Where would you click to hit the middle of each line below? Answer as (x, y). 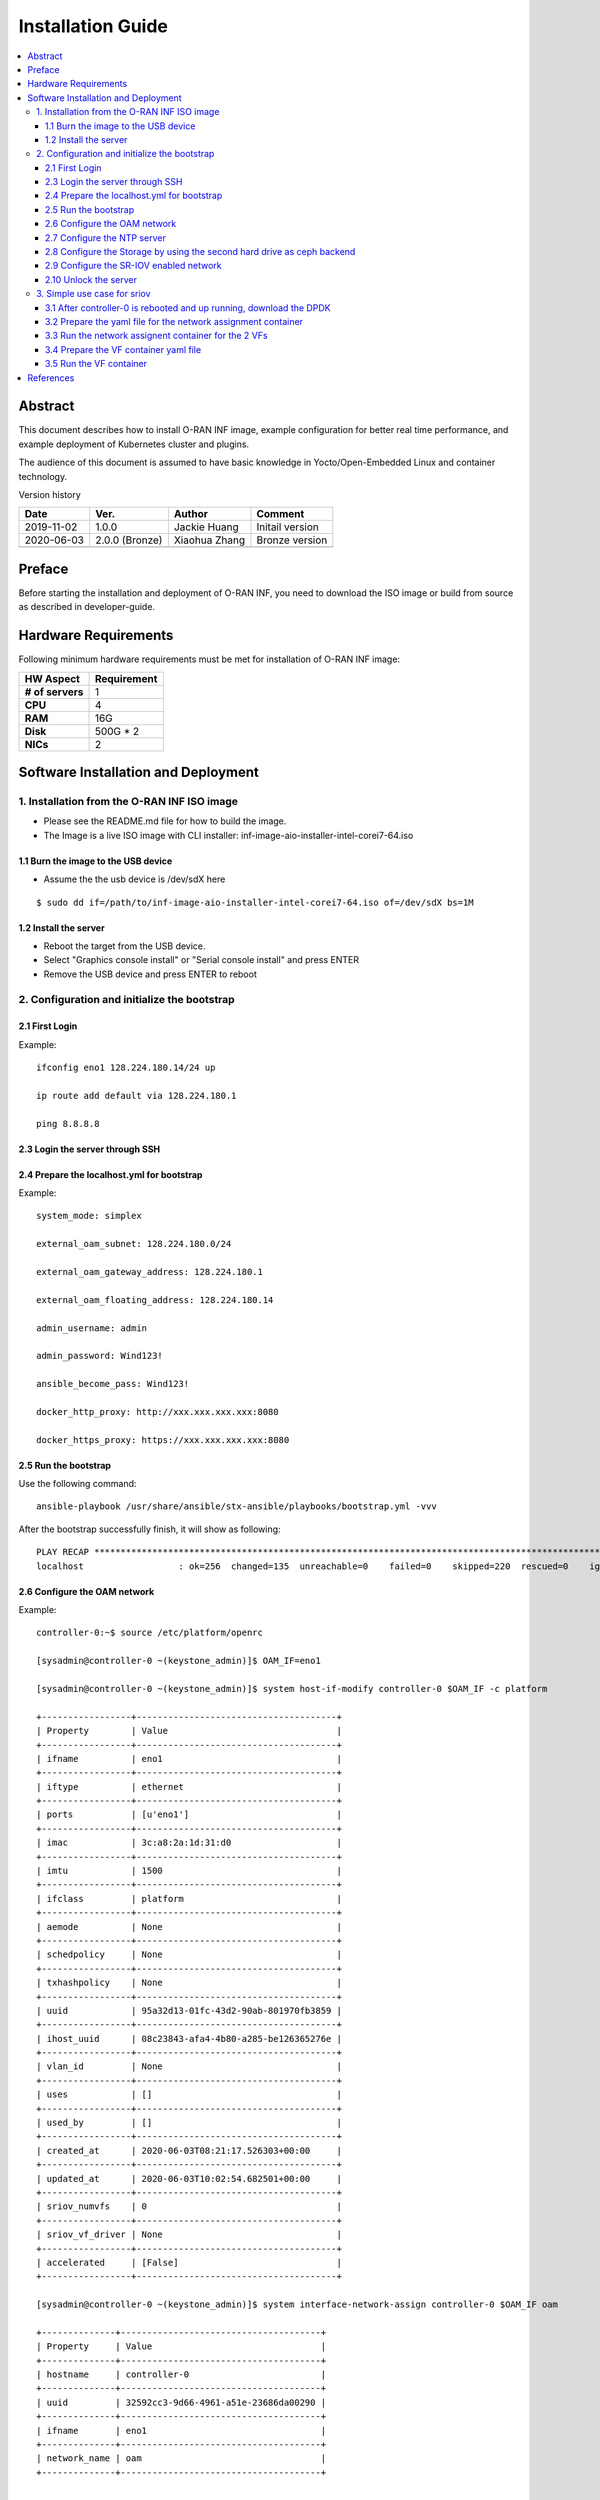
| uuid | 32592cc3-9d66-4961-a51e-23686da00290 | (181, 2402)
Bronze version (292, 540)
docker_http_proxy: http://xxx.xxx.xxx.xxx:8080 (157, 1411)
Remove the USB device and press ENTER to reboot (150, 974)
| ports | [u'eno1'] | (189, 1814)
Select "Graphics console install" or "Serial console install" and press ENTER (201, 960)
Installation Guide (93, 26)
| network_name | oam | (181, 2458)
